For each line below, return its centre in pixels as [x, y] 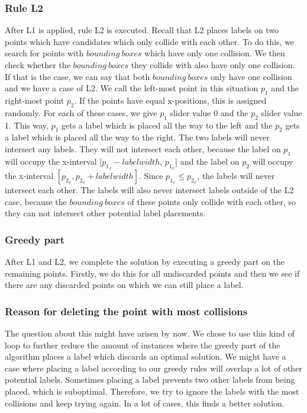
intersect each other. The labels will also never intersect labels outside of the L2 [149, 189]
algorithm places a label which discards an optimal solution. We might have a [146, 356]
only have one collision [251, 76]
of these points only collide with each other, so [212, 201]
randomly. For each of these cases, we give [81, 112]
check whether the [38, 65]
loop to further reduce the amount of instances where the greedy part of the [143, 345]
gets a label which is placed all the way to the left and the [167, 125]
